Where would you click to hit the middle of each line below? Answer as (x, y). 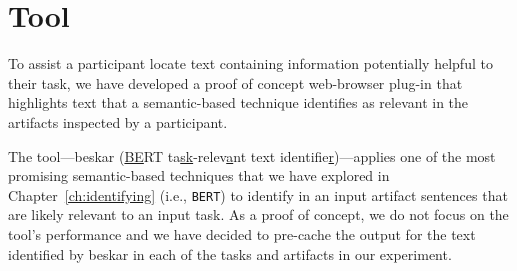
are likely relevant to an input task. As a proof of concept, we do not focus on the (258, 214)
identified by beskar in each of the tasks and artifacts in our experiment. (230, 253)
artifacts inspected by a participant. (118, 121)
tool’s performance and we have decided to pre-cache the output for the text (242, 233)
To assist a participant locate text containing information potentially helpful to (250, 63)
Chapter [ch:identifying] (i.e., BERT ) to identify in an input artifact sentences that (258, 194)
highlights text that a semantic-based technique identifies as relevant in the (238, 102)
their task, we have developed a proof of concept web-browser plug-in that (235, 82)
